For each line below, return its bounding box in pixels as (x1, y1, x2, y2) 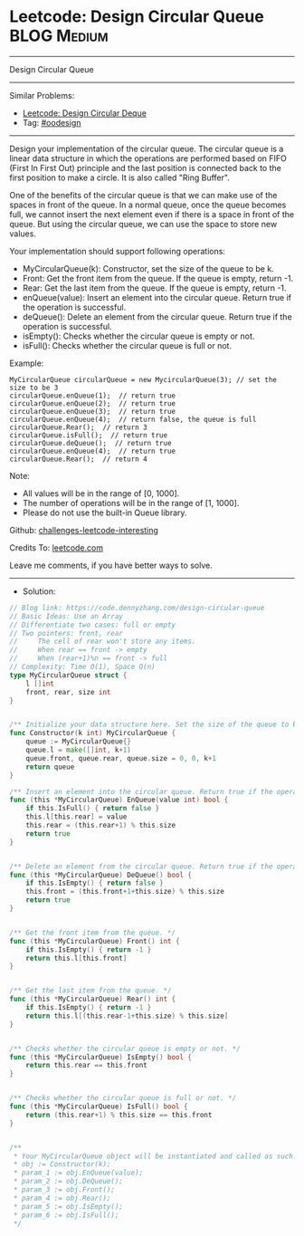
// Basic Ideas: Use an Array (9, 611, 124, 621)
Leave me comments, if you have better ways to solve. (9, 560, 213, 570)
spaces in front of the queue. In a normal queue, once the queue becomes (9, 199, 287, 210)
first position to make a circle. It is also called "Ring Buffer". (9, 172, 231, 183)
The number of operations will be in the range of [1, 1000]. (22, 497, 240, 508)
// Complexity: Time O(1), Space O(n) (9, 663, 156, 672)
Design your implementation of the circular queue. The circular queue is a (9, 143, 284, 154)
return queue (25, 762, 75, 771)
